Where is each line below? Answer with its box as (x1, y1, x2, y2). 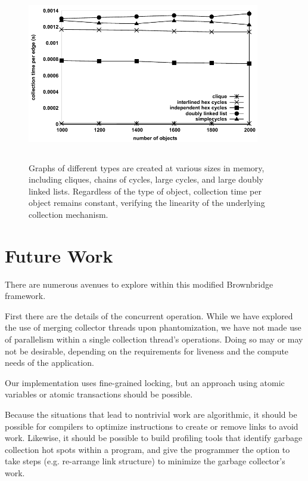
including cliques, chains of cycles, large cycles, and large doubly (29, 173, 263, 186)
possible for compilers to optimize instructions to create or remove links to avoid (5, 420, 298, 432)
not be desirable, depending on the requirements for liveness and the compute (5, 344, 289, 357)
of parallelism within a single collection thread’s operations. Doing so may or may (5, 333, 303, 346)
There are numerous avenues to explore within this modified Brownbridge (5, 277, 273, 290)
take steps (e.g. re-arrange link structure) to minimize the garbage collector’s (5, 455, 285, 467)
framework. (5, 289, 46, 302)
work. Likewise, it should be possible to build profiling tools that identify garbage (5, 431, 303, 444)
